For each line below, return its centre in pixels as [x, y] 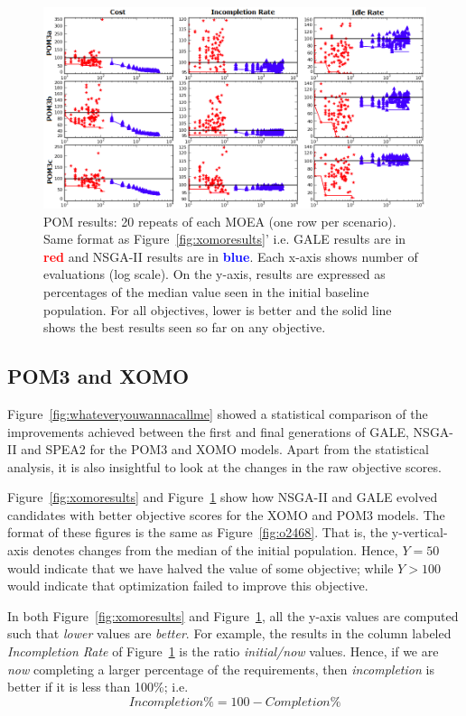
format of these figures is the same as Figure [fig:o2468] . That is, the [198, 532]
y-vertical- [419, 532]
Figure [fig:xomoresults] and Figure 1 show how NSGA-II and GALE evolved [223, 497]
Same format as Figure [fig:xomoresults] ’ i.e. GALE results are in [225, 239]
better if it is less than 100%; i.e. [98, 687]
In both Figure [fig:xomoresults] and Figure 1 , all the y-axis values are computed [233, 615]
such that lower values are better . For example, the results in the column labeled [229, 633]
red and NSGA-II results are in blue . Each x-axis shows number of [231, 256]
